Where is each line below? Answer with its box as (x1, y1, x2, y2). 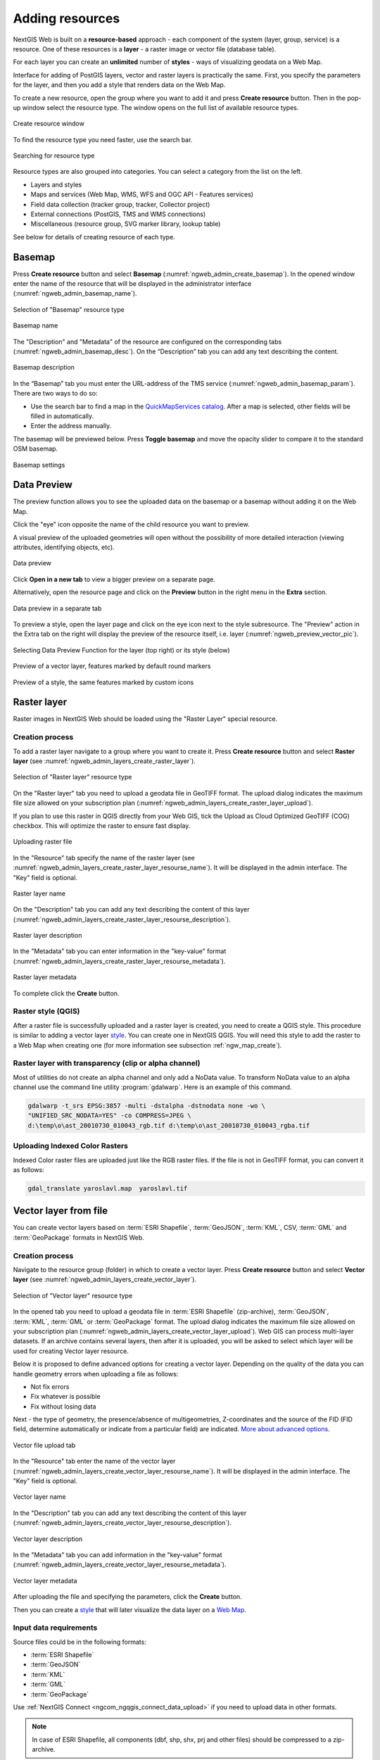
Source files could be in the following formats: (13, 1638, 147, 1646)
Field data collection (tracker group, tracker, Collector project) (30, 200, 210, 208)
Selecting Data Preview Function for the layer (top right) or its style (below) (13, 646, 230, 654)
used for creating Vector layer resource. (13, 1347, 129, 1355)
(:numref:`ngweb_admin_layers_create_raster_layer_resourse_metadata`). (13, 957, 226, 965)
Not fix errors (30, 1382, 70, 1390)
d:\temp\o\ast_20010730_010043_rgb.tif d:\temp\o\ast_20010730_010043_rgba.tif (27, 1121, 310, 1129)
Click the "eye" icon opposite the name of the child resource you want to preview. (13, 520, 250, 529)
